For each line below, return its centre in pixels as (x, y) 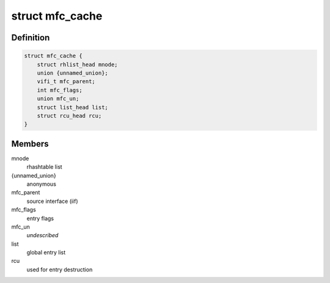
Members (30, 144)
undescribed (42, 235)
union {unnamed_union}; (72, 73)
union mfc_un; (58, 99)
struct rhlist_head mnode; (78, 64)
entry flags (40, 218)
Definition (31, 38)
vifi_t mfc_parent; (66, 82)
